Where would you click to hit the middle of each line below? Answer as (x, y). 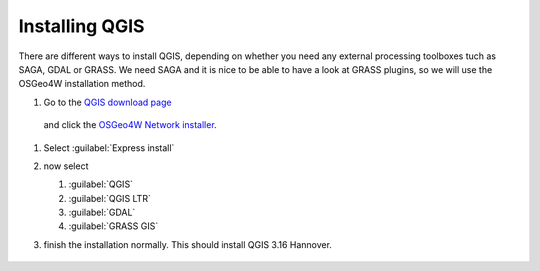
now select (66, 166)
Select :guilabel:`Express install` (109, 147)
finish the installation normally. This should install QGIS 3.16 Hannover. (187, 244)
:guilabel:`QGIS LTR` (110, 198)
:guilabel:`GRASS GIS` (113, 226)
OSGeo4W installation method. (82, 84)
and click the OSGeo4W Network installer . (130, 125)
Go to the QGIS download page (107, 102)
